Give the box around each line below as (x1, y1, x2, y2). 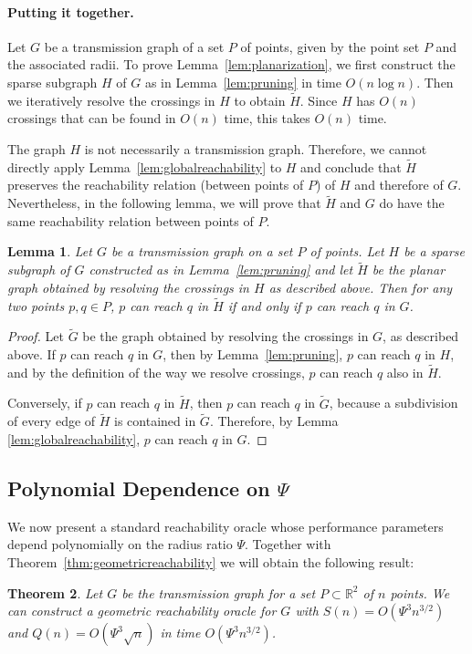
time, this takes (224, 109, 310, 128)
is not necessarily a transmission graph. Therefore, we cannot (84, 139, 427, 158)
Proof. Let (7, 327, 64, 346)
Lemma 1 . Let (7, 242, 92, 261)
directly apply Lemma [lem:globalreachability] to (7, 157, 282, 176)
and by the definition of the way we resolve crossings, (7, 362, 305, 381)
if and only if (227, 296, 301, 315)
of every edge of (7, 411, 96, 431)
